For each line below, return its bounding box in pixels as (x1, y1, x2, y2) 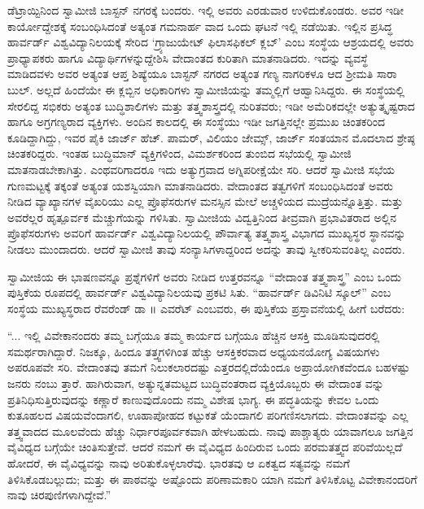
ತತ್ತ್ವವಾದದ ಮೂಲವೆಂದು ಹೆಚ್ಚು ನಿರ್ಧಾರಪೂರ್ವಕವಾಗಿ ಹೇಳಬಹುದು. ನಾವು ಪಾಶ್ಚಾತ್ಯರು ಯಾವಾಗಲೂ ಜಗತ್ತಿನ (7, 422, 413, 439)
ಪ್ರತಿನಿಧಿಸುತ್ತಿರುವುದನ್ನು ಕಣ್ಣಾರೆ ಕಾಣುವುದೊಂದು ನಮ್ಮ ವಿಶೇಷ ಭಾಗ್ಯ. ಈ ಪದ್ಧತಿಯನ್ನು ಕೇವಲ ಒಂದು (7, 390, 379, 407)
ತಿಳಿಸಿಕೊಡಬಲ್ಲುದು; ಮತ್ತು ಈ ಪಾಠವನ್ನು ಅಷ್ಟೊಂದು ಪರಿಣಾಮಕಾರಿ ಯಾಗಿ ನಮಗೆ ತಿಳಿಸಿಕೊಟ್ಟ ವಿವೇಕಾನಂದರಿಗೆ (7, 470, 417, 487)
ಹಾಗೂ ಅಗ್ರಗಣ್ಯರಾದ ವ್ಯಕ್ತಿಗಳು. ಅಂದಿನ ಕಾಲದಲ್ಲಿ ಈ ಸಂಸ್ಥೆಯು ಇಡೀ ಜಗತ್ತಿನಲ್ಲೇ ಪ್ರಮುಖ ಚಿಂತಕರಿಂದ (7, 113, 386, 130)
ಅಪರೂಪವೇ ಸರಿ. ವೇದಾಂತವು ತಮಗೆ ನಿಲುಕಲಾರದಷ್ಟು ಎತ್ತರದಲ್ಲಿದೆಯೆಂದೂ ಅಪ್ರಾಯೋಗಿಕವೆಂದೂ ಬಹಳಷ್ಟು (7, 359, 410, 376)
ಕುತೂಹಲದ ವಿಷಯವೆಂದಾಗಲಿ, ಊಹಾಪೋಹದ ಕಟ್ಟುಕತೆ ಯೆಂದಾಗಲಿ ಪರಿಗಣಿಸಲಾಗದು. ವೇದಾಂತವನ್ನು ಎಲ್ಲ (7, 407, 409, 424)
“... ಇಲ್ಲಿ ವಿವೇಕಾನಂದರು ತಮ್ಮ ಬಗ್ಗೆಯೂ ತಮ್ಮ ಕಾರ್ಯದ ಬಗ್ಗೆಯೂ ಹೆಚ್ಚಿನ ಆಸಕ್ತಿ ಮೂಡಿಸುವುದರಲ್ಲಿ (7, 327, 380, 344)
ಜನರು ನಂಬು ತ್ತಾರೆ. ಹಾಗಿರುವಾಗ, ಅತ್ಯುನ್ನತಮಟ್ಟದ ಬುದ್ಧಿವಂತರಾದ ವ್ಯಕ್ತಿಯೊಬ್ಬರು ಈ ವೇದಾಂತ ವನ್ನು (7, 375, 384, 392)
